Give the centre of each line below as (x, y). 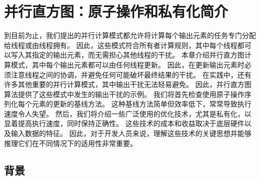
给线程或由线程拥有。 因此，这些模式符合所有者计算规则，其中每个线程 (121, 45)
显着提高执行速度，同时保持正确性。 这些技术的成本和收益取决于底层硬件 (124, 123)
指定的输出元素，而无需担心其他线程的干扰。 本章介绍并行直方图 (138, 55)
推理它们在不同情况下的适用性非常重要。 (70, 143)
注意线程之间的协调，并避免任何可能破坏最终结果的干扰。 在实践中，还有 (131, 74)
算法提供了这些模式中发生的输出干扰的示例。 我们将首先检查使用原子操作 (124, 94)
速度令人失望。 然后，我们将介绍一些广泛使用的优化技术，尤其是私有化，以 (128, 113)
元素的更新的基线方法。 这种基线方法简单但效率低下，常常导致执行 (141, 104)
